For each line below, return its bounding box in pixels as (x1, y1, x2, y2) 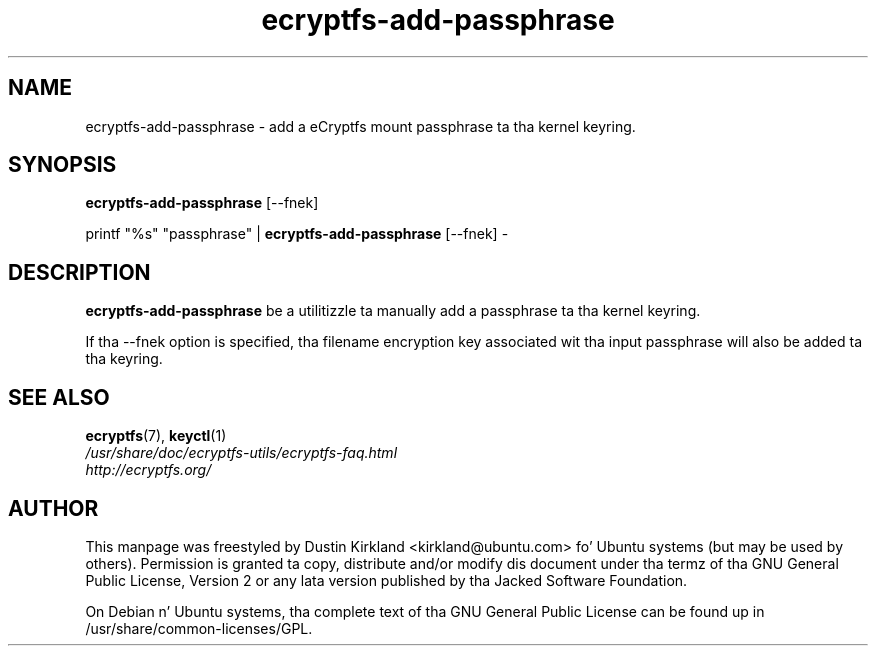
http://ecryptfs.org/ (85, 461, 212, 479)
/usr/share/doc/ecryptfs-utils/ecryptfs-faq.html (85, 444, 398, 462)
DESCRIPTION (8, 259, 151, 285)
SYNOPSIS (8, 152, 117, 178)
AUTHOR (8, 495, 99, 521)
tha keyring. (85, 350, 163, 368)
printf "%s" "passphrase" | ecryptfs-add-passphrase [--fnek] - (85, 225, 509, 243)
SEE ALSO (8, 384, 110, 410)
